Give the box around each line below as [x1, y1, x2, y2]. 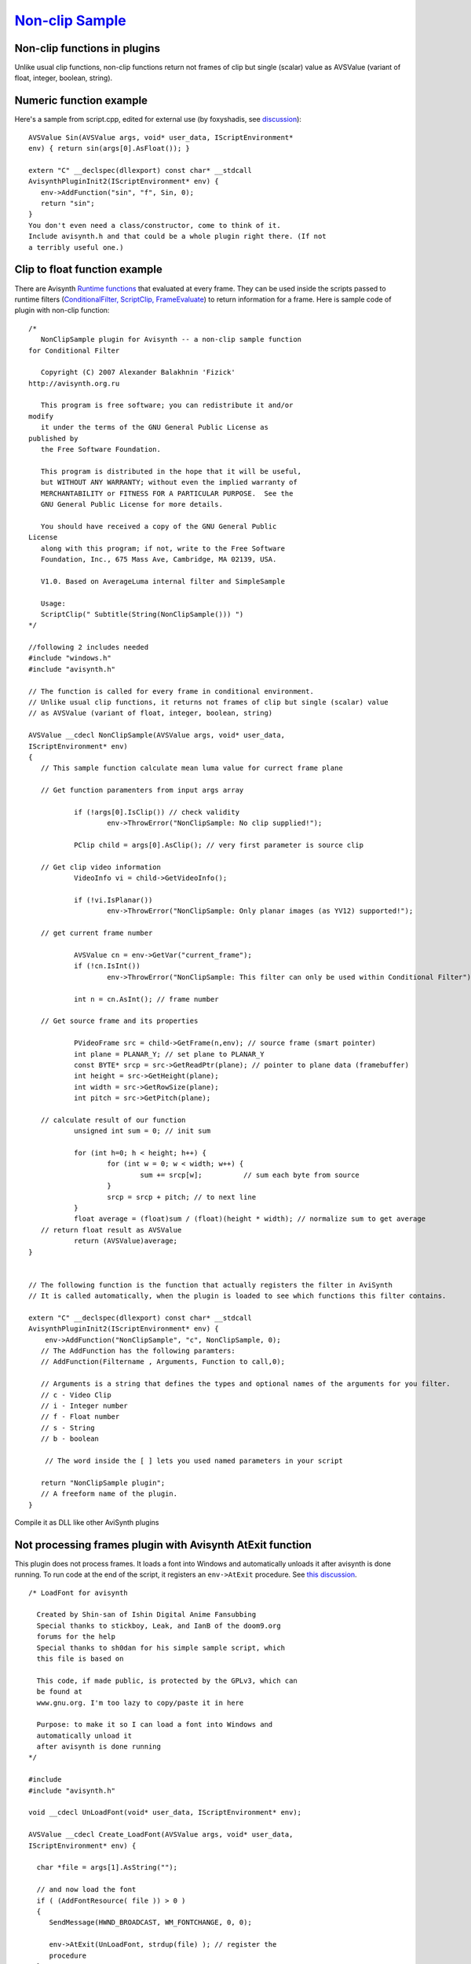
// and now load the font [36, 1885, 137, 1894]
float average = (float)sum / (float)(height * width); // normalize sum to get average [73, 1215, 426, 1223]
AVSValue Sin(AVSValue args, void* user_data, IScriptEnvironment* [28, 133, 294, 141]
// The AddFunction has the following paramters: [40, 1347, 235, 1355]
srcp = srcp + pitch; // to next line [107, 1193, 257, 1201]
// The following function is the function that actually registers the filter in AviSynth [28, 1281, 392, 1289]
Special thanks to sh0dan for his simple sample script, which [36, 1643, 286, 1652]
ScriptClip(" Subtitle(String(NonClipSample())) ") [40, 610, 244, 618]
